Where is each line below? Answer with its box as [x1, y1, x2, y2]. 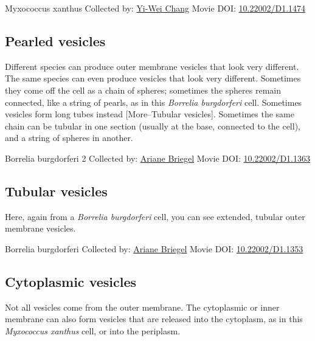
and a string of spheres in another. [5, 131, 133, 144]
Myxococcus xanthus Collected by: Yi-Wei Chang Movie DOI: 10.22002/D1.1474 [5, 2, 306, 14]
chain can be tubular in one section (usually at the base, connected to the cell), [5, 119, 300, 132]
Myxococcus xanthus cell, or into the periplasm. [5, 324, 181, 337]
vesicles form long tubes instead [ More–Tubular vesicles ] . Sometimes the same [5, 108, 294, 120]
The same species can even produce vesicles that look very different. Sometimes [5, 72, 301, 84]
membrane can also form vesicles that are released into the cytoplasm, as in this [5, 312, 303, 325]
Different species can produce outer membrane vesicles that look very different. [5, 60, 299, 72]
